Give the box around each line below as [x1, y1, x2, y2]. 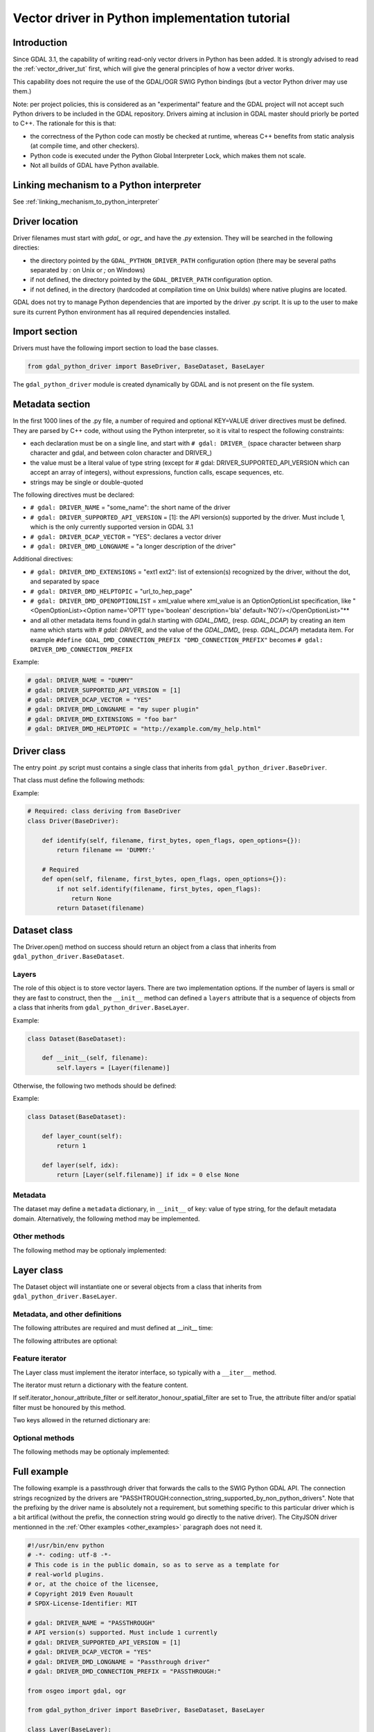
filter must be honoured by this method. [12, 1403, 126, 1411]
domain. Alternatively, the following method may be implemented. [12, 1214, 200, 1223]
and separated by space [30, 577, 100, 585]
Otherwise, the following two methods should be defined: [12, 1081, 177, 1090]
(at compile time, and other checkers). [30, 142, 139, 150]
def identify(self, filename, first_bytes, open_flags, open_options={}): [42, 836, 301, 845]
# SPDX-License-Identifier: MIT [27, 1600, 138, 1607]
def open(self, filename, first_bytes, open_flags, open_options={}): [42, 875, 287, 883]
